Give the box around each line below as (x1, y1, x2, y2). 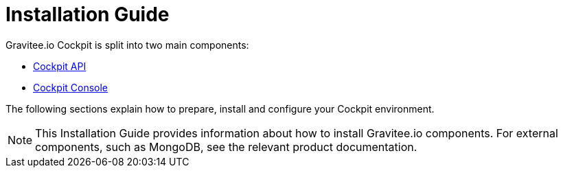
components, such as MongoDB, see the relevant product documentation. (35, 139, 417, 154)
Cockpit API (33, 60, 87, 72)
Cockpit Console (33, 81, 108, 93)
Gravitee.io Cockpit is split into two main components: (5, 38, 249, 51)
